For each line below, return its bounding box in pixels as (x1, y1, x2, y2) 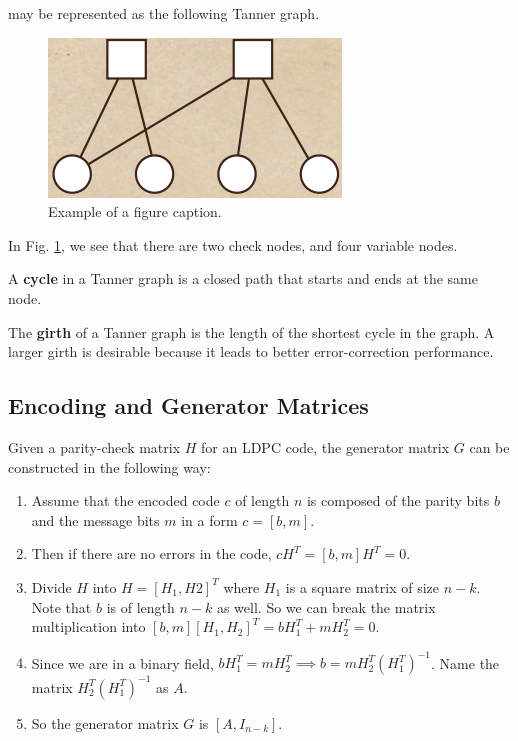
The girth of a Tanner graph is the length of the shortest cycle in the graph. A (8, 321, 495, 342)
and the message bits (31, 509, 160, 530)
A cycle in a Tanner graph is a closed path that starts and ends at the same (8, 268, 478, 289)
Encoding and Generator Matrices (8, 390, 369, 421)
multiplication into (31, 616, 146, 637)
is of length (106, 596, 175, 617)
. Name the (431, 652, 500, 673)
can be (469, 436, 510, 457)
